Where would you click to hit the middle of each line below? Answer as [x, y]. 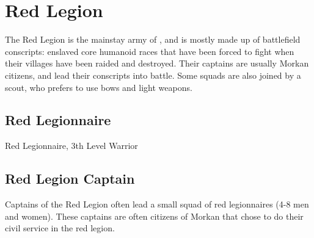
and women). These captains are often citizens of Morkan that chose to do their [154, 216]
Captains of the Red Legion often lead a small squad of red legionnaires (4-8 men [157, 204]
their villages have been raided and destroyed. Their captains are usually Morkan [157, 63]
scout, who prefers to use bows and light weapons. [99, 87]
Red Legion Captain [70, 179]
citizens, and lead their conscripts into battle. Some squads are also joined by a [153, 75]
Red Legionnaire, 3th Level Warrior [71, 146]
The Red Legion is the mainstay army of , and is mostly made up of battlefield [153, 39]
